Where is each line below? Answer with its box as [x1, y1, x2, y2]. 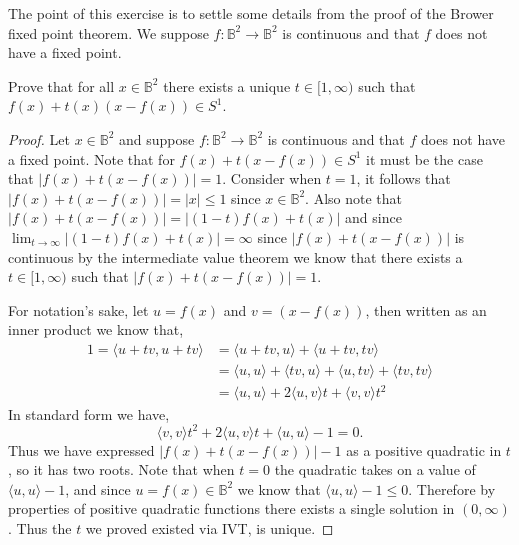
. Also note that [305, 187, 403, 208]
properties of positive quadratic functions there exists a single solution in [8, 498, 455, 519]
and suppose [119, 128, 195, 149]
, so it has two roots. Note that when [8, 459, 235, 480]
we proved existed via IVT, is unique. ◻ [85, 517, 334, 538]
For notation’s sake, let [8, 299, 149, 320]
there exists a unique [163, 75, 291, 96]
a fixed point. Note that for [8, 148, 175, 169]
